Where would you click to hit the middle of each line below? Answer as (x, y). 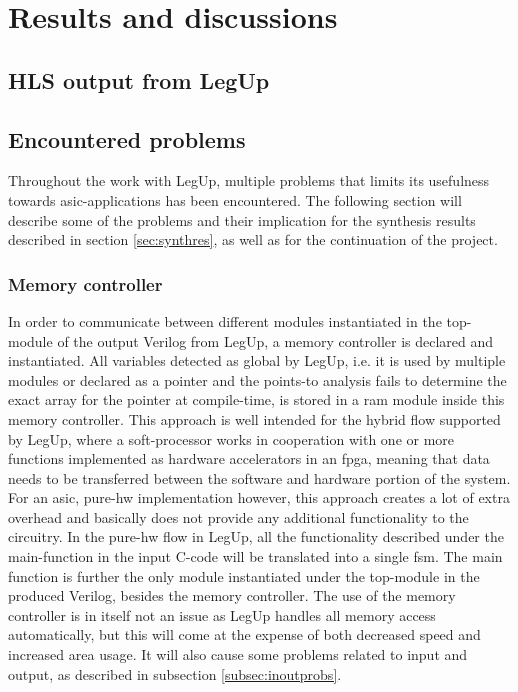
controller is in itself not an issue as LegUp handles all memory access (222, 614)
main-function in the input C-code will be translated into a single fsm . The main (255, 556)
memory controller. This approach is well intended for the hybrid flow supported (254, 418)
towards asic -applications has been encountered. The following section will (235, 199)
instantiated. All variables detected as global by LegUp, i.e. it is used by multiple (257, 360)
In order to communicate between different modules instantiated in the (225, 320)
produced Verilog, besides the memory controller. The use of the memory (232, 595)
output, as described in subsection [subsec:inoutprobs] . (175, 673)
